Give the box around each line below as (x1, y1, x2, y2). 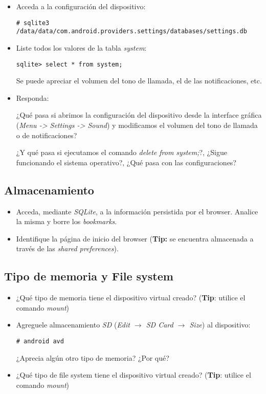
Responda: (16, 92, 49, 103)
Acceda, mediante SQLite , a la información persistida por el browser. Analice (16, 206, 258, 216)
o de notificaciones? (16, 129, 77, 140)
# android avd (16, 337, 64, 345)
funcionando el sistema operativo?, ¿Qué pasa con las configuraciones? (16, 157, 236, 167)
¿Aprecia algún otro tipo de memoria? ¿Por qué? (16, 352, 169, 363)
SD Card (146, 319, 173, 330)
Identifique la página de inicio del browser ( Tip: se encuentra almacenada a (16, 233, 254, 244)
